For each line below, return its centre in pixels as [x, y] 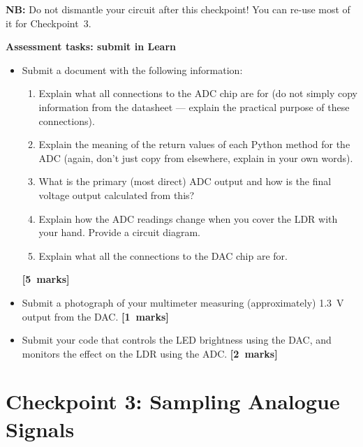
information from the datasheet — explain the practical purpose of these [194, 107]
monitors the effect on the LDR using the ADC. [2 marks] [150, 353]
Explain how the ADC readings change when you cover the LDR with [188, 218]
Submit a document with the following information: [132, 69]
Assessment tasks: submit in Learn [91, 46]
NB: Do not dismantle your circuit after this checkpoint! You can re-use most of [178, 9]
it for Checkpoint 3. [49, 23]
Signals [40, 428]
